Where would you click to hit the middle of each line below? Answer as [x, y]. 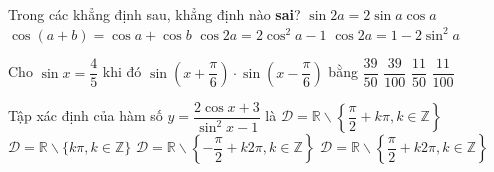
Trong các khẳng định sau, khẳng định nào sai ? [154, 14]
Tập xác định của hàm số [85, 115]
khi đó [122, 71]
